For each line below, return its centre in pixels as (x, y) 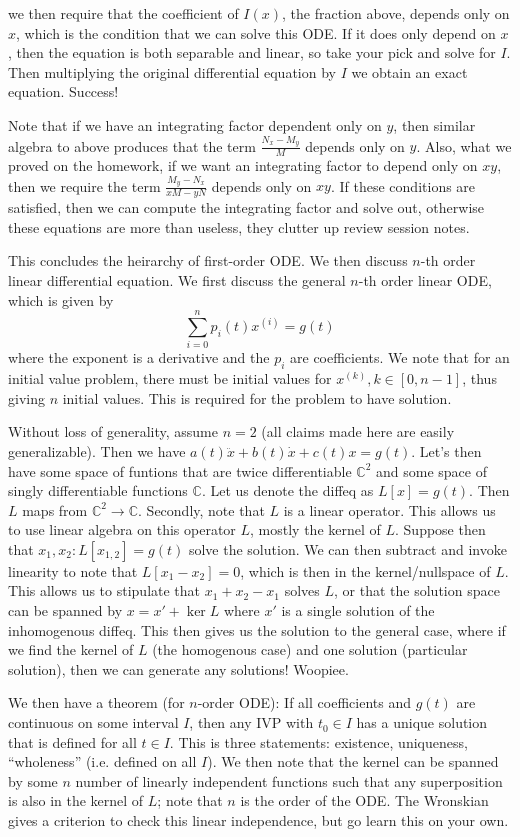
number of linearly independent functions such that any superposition (289, 780)
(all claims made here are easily (358, 431)
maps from (55, 509)
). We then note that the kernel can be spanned (353, 761)
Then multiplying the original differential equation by (172, 71)
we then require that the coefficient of (123, 13)
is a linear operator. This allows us (389, 509)
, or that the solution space (417, 590)
